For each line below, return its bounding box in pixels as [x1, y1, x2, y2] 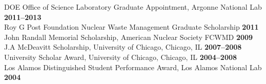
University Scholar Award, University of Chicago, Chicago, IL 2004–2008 [4, 51, 237, 62]
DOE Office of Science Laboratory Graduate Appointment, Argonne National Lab [4, 2, 262, 12]
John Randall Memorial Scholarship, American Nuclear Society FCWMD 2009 [4, 31, 253, 42]
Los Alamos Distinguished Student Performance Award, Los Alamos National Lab [4, 61, 262, 72]
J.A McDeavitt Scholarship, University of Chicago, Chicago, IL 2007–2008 [4, 41, 242, 52]
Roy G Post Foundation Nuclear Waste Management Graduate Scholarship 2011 [4, 22, 259, 32]
